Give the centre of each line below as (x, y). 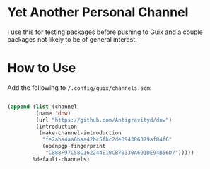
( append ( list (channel (42, 107)
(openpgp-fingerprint (74, 146)
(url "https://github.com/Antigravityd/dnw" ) (104, 120)
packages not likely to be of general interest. (72, 39)
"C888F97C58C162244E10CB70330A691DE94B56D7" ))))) (119, 153)
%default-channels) (62, 159)
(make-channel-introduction (80, 133)
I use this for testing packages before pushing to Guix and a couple (105, 32)
